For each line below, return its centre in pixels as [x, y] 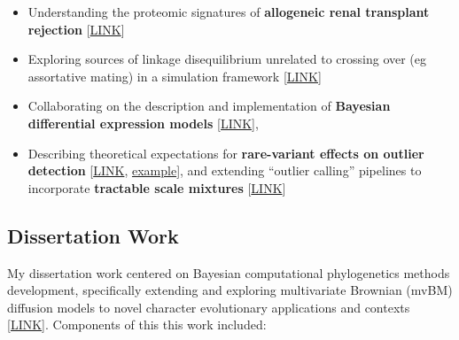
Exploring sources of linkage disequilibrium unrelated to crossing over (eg [227, 59]
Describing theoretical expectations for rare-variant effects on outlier [226, 153]
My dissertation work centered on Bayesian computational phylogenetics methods [229, 272]
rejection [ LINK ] [76, 29]
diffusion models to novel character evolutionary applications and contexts [209, 307]
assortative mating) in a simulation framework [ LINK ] [175, 76]
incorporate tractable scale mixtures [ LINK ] [157, 187]
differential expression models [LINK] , [143, 123]
